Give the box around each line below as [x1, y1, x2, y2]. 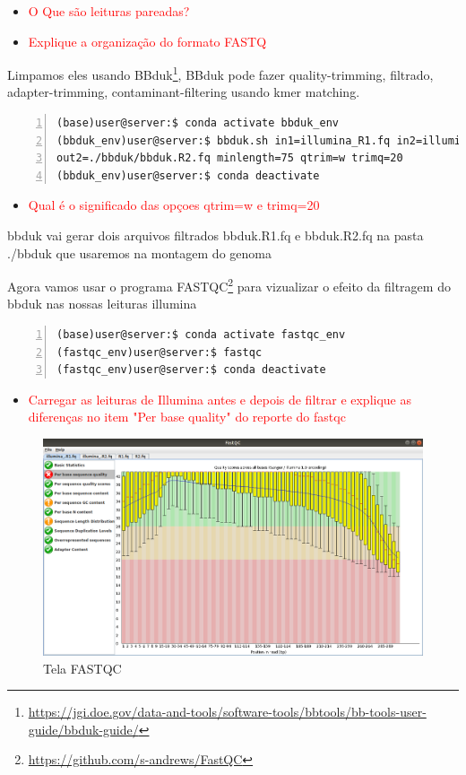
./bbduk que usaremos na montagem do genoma [7, 243, 272, 262]
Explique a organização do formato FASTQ [28, 31, 267, 50]
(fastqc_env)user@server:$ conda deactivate [56, 363, 326, 377]
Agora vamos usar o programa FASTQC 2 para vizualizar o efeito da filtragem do [7, 274, 451, 295]
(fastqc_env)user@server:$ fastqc [56, 345, 263, 359]
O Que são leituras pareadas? [28, 2, 190, 20]
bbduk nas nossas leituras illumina [7, 294, 197, 313]
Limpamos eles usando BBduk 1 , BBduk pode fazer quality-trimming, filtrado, [7, 63, 434, 83]
